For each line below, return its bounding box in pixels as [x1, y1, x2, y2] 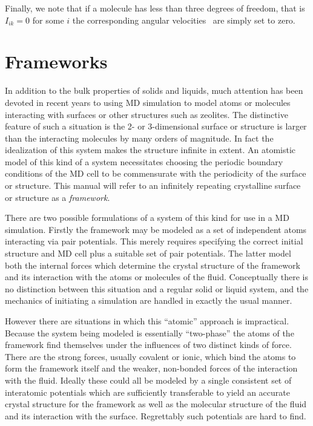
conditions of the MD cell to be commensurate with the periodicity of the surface [5, 167, 306, 180]
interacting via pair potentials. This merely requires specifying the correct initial [5, 235, 303, 247]
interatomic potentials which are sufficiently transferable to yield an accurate [5, 385, 290, 398]
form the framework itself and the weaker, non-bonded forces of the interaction [5, 362, 298, 375]
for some [32, 13, 64, 26]
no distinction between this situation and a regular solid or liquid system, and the [5, 282, 309, 295]
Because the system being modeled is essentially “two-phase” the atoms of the [5, 326, 294, 339]
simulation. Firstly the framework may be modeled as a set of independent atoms [5, 223, 307, 235]
